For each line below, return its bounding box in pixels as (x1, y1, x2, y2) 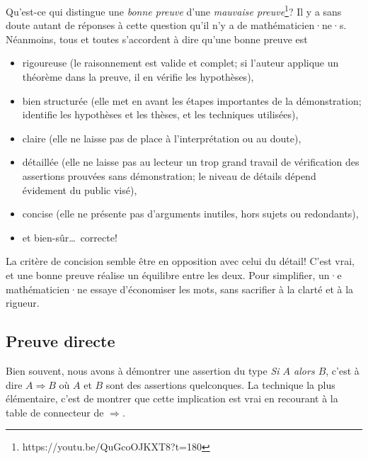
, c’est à (326, 363, 360, 378)
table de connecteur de (6, 404, 104, 419)
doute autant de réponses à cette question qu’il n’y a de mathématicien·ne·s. (6, 18, 347, 33)
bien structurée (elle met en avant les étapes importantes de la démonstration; (22, 93, 362, 108)
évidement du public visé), (22, 182, 137, 197)
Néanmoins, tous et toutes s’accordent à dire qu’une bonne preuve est (6, 31, 308, 46)
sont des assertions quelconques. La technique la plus (105, 377, 335, 392)
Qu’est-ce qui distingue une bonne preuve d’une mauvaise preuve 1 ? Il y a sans (6, 2, 342, 18)
